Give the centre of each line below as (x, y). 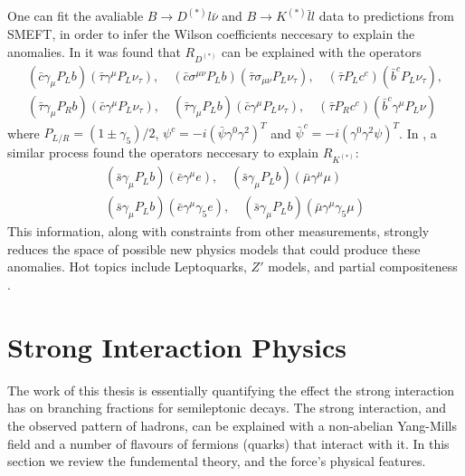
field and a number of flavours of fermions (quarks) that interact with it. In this (228, 443)
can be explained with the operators (322, 51)
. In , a (418, 133)
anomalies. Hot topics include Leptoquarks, (127, 267)
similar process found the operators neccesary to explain (163, 152)
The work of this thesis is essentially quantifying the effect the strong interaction (231, 390)
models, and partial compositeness (363, 267)
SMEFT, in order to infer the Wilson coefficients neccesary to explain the (211, 34)
